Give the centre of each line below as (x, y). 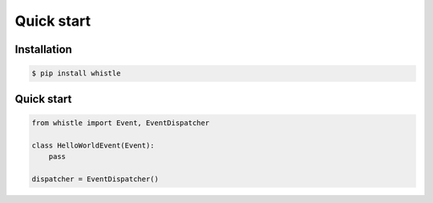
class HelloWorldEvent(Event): (93, 145)
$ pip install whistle (76, 73)
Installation (43, 49)
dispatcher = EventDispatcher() (95, 179)
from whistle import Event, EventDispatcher (121, 123)
